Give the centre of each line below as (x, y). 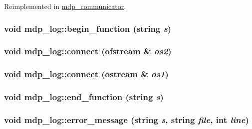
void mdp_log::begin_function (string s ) (88, 28)
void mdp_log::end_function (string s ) (84, 97)
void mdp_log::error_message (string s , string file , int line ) (126, 119)
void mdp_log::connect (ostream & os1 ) (86, 74)
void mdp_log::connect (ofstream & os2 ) (88, 51)
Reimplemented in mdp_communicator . (65, 6)
